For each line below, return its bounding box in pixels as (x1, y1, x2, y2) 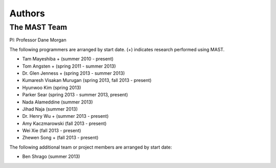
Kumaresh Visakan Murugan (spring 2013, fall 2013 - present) (22, 77, 152, 83)
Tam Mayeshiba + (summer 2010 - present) (22, 56, 114, 62)
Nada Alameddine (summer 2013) (22, 99, 93, 105)
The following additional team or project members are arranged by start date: (9, 144, 172, 150)
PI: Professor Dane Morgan (9, 37, 66, 43)
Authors (9, 8, 45, 19)
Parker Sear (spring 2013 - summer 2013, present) (22, 92, 128, 98)
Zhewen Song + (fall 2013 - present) (22, 135, 99, 141)
